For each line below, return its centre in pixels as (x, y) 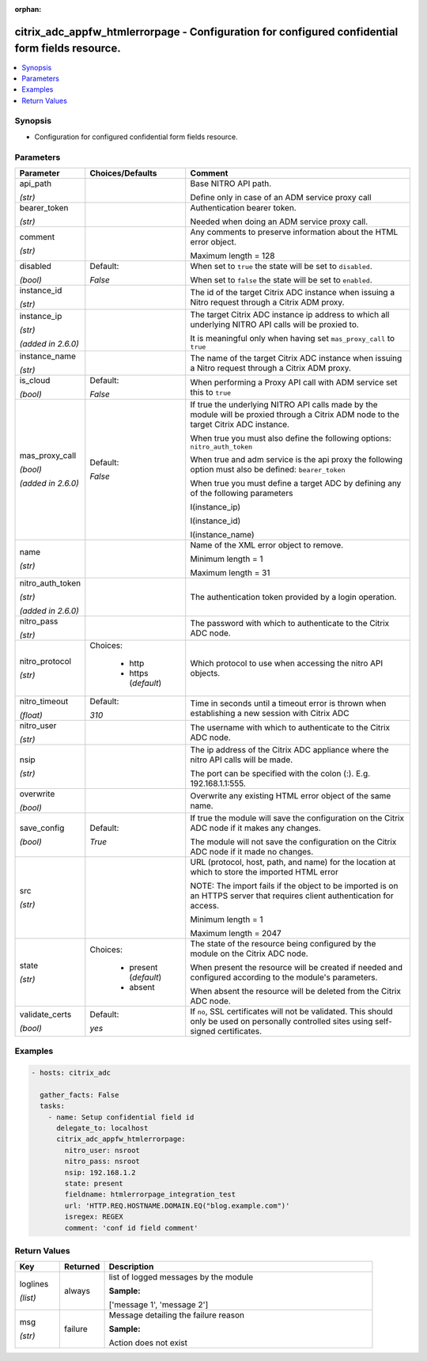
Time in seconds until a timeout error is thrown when (288, 703)
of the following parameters (242, 493)
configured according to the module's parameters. (284, 977)
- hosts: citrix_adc (71, 1073)
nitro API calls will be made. (242, 760)
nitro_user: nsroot (102, 1150)
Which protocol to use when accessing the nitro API (287, 663)
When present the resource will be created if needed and (297, 967)
